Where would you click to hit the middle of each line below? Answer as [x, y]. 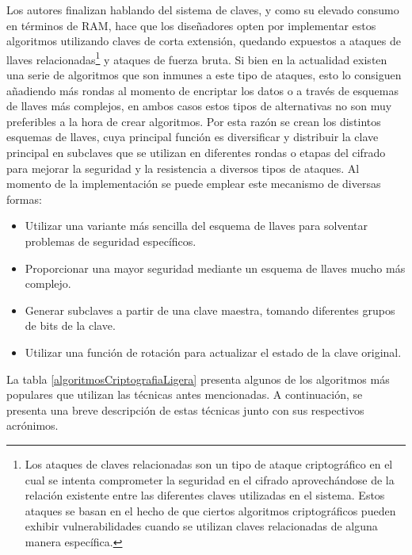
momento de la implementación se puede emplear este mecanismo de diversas [194, 184]
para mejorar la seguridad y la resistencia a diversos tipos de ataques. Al [183, 168]
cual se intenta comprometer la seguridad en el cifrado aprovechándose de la [210, 479]
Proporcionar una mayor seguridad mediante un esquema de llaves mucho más [215, 268]
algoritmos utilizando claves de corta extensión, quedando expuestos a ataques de [204, 41]
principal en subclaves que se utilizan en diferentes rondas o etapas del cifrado [196, 152]
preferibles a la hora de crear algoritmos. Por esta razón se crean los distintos [194, 121]
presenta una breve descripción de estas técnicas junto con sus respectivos [185, 410]
